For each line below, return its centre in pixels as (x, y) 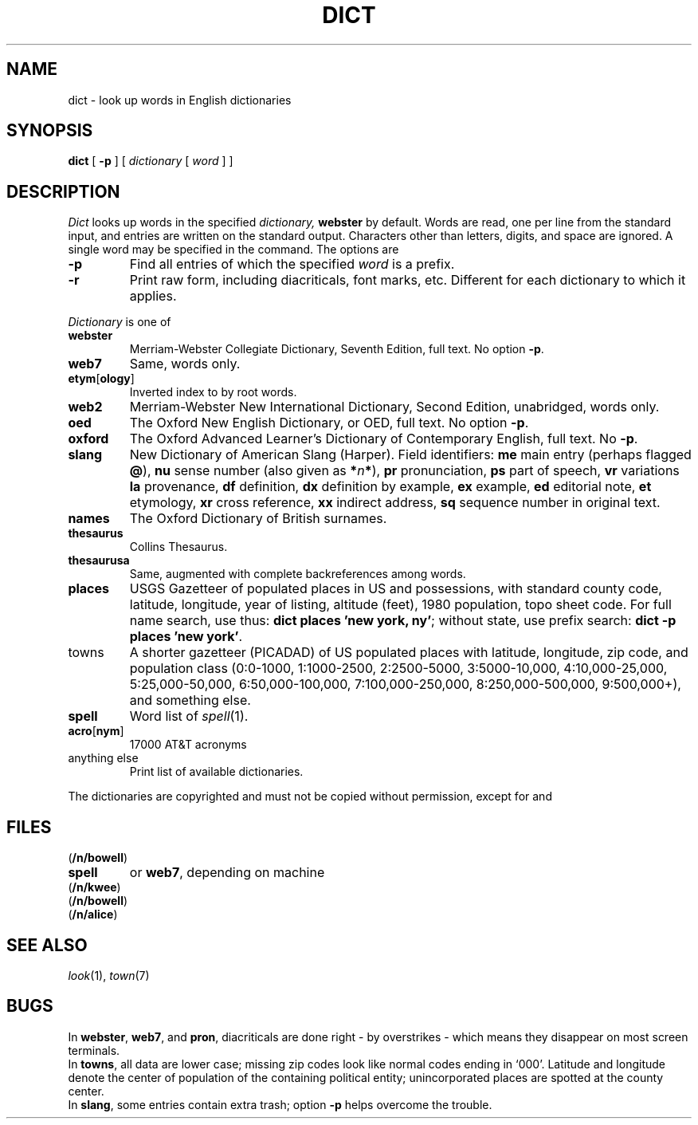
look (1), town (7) (109, 975)
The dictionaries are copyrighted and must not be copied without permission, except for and (310, 797)
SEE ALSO (47, 945)
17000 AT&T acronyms (188, 745)
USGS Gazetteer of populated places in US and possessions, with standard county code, (396, 589)
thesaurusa (99, 561)
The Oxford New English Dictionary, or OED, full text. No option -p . (329, 423)
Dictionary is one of (120, 322)
